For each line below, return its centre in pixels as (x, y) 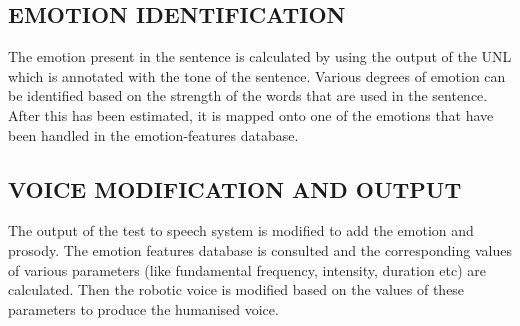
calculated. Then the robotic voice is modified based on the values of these (236, 289)
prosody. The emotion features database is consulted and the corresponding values (260, 249)
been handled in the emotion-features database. (153, 134)
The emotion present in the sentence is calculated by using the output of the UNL (260, 56)
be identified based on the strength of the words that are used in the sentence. (248, 95)
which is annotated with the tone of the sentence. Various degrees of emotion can (257, 75)
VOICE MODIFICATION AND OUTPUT (235, 188)
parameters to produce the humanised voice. (143, 308)
